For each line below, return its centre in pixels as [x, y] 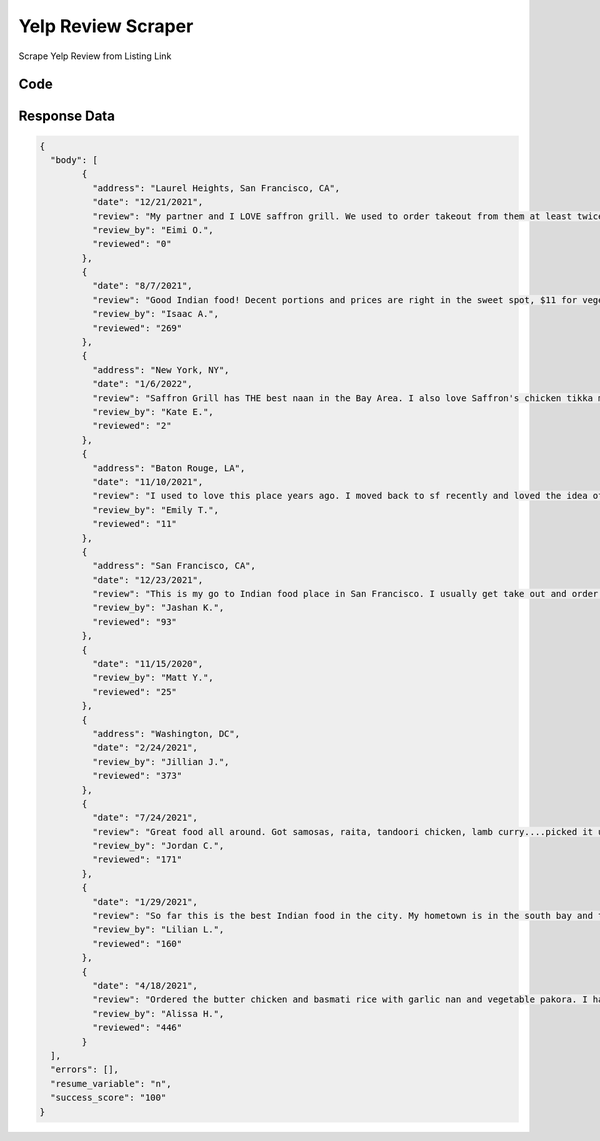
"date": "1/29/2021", [145, 901]
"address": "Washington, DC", [165, 733]
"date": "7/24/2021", [145, 818]
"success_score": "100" [108, 1098]
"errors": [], [85, 1069]
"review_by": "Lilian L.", [158, 929]
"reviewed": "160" [137, 943]
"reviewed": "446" [137, 1028]
